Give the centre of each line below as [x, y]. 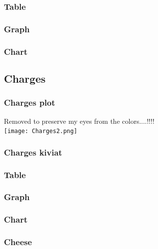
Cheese [18, 242]
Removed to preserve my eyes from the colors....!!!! [79, 121]
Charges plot [30, 102]
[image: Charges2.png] [41, 131]
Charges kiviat [33, 152]
